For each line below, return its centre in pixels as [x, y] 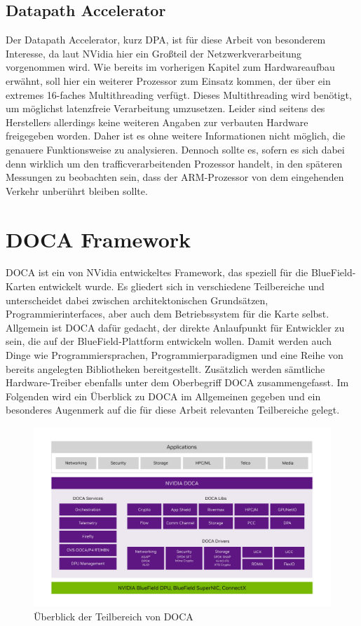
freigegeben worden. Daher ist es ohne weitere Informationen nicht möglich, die [176, 136]
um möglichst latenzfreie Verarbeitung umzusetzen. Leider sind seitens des [165, 108]
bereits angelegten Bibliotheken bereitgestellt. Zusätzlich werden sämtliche [165, 368]
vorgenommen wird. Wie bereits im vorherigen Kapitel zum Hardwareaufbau [170, 67]
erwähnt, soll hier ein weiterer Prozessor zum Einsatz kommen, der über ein [168, 80]
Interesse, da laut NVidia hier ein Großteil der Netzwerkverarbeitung [154, 53]
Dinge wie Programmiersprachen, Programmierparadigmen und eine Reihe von [175, 355]
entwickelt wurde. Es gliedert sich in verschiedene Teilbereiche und [182, 286]
